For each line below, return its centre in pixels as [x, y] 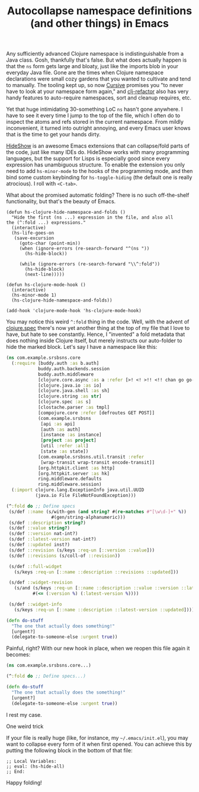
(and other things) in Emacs [99, 23]
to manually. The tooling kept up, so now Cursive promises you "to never [95, 85]
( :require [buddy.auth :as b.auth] [55, 363]
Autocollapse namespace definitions [99, 11]
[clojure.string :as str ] [70, 396]
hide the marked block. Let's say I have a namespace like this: [82, 347]
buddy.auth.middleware [66, 374]
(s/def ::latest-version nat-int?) [52, 539]
